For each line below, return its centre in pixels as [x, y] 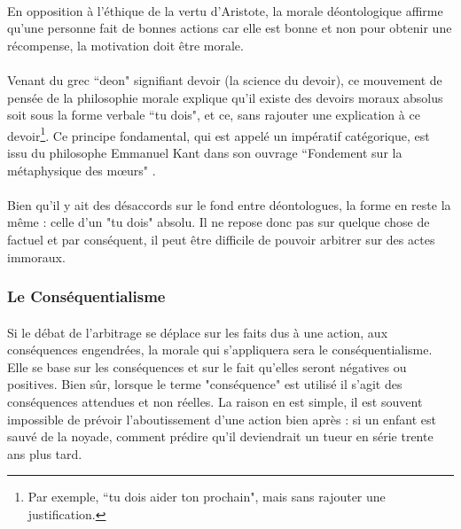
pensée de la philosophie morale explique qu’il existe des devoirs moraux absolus [225, 97]
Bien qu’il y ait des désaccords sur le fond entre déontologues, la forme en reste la [229, 204]
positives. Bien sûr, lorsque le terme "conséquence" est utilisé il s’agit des [205, 384]
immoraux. [36, 257]
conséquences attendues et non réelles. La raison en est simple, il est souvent [215, 401]
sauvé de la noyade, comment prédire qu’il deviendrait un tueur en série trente [220, 436]
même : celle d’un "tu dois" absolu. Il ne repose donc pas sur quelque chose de [219, 222]
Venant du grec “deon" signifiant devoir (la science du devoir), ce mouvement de [225, 79]
